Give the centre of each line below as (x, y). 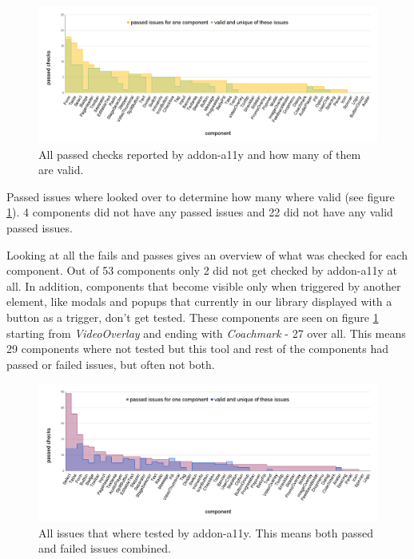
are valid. (61, 170)
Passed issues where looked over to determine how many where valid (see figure (201, 196)
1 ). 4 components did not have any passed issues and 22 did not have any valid (200, 212)
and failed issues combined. (105, 548)
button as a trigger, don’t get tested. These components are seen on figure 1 (193, 317)
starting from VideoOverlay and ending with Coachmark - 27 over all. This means (206, 333)
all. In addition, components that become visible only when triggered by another (204, 285)
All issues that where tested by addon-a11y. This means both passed (206, 532)
